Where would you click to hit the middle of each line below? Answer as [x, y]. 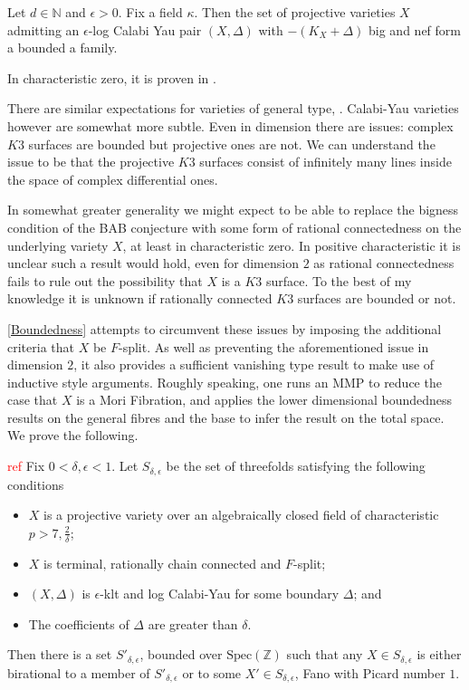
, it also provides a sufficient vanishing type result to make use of [254, 364]
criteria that [41, 346]
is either [439, 654]
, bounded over [181, 654]
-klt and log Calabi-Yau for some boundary [220, 594]
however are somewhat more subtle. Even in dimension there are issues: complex [230, 125]
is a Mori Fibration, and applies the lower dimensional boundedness [264, 400]
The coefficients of [79, 623]
